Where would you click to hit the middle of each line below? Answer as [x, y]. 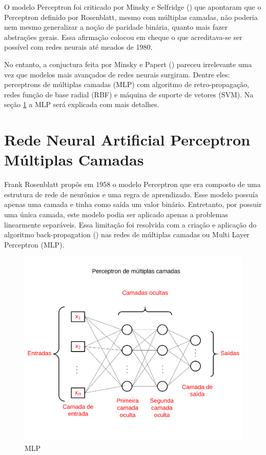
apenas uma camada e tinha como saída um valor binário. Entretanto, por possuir [133, 204]
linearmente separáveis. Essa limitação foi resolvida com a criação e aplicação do [130, 224]
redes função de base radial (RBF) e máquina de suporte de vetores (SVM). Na [129, 94]
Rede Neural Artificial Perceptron [127, 140]
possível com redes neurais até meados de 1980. [78, 47]
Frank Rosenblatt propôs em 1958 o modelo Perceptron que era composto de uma [132, 184]
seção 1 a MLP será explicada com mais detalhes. [82, 104]
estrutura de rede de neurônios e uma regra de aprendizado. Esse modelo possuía [131, 194]
